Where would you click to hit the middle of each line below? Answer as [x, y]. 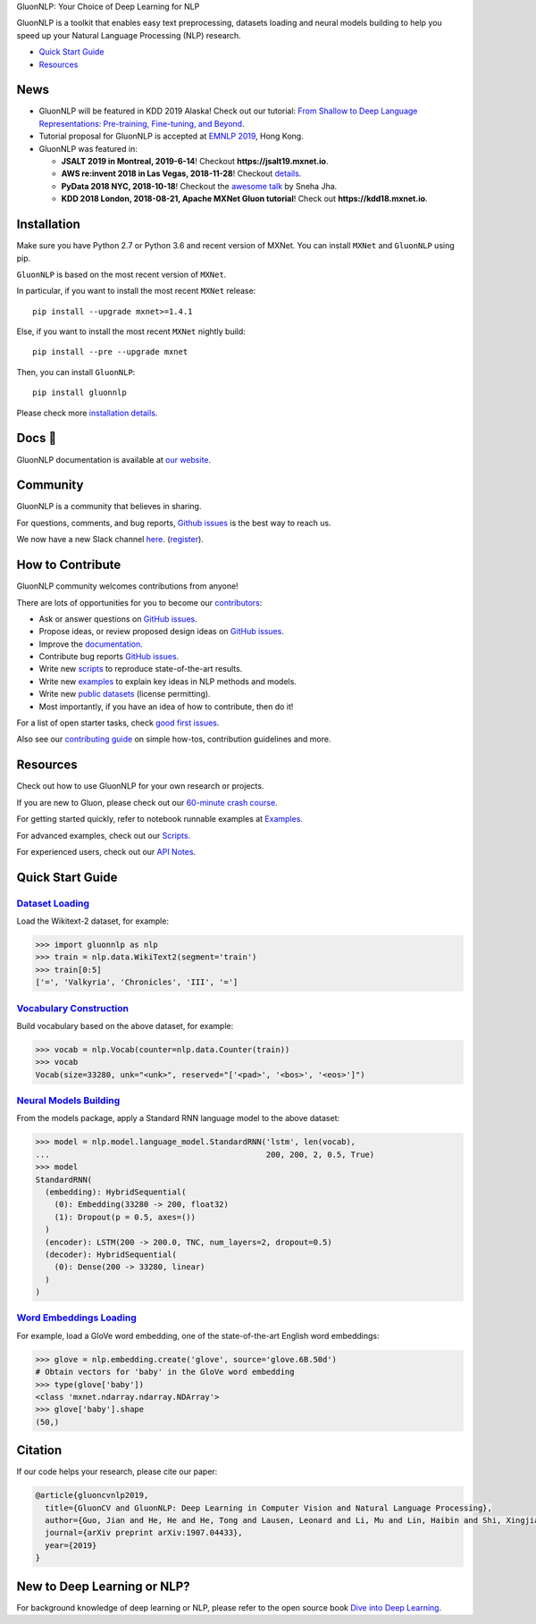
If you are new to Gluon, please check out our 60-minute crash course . [147, 802]
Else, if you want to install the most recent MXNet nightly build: [131, 331]
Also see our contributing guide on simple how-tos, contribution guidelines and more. [174, 739]
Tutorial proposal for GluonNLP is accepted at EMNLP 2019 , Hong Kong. [171, 136]
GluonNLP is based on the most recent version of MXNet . [121, 274]
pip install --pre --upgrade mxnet [110, 352]
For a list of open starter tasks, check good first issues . [118, 723]
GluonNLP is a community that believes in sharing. [109, 506]
